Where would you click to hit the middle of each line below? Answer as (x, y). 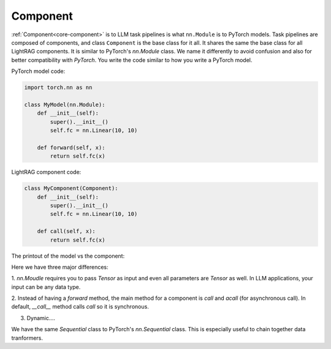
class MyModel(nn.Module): (65, 105)
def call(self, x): (67, 231)
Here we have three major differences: (60, 267)
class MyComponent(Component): (71, 188)
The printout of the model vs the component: (68, 256)
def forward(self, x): (71, 148)
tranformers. (27, 338)
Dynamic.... (41, 318)
